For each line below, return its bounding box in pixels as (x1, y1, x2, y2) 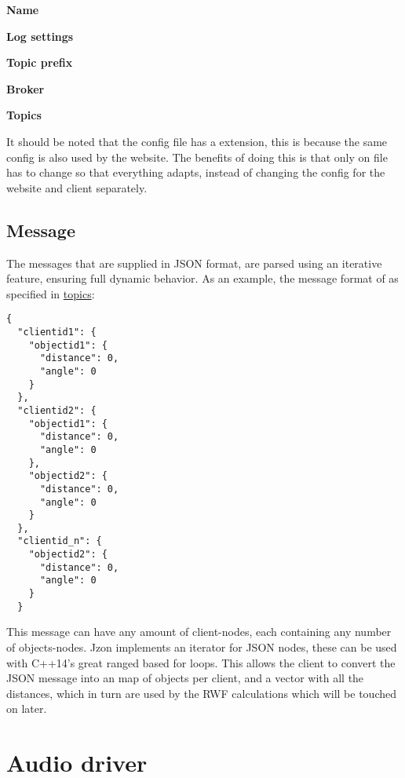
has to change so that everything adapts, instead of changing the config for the (6, 164, 385, 181)
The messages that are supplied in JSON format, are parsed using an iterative (6, 254, 382, 271)
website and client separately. (6, 179, 148, 195)
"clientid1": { (17, 326, 97, 338)
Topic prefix (6, 54, 73, 71)
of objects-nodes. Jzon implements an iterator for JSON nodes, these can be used (6, 639, 397, 656)
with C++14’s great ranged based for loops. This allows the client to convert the (6, 654, 396, 670)
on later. (6, 700, 47, 717)
